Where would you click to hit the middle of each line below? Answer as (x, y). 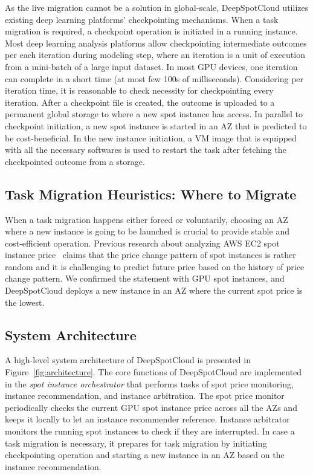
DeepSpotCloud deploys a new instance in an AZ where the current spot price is (154, 290)
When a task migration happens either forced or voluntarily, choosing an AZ (147, 219)
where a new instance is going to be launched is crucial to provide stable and (147, 231)
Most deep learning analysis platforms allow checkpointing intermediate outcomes (156, 43)
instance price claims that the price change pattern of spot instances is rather (150, 255)
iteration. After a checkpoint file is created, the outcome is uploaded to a (140, 102)
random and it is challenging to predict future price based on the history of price (155, 266)
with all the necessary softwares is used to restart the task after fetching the (146, 150)
